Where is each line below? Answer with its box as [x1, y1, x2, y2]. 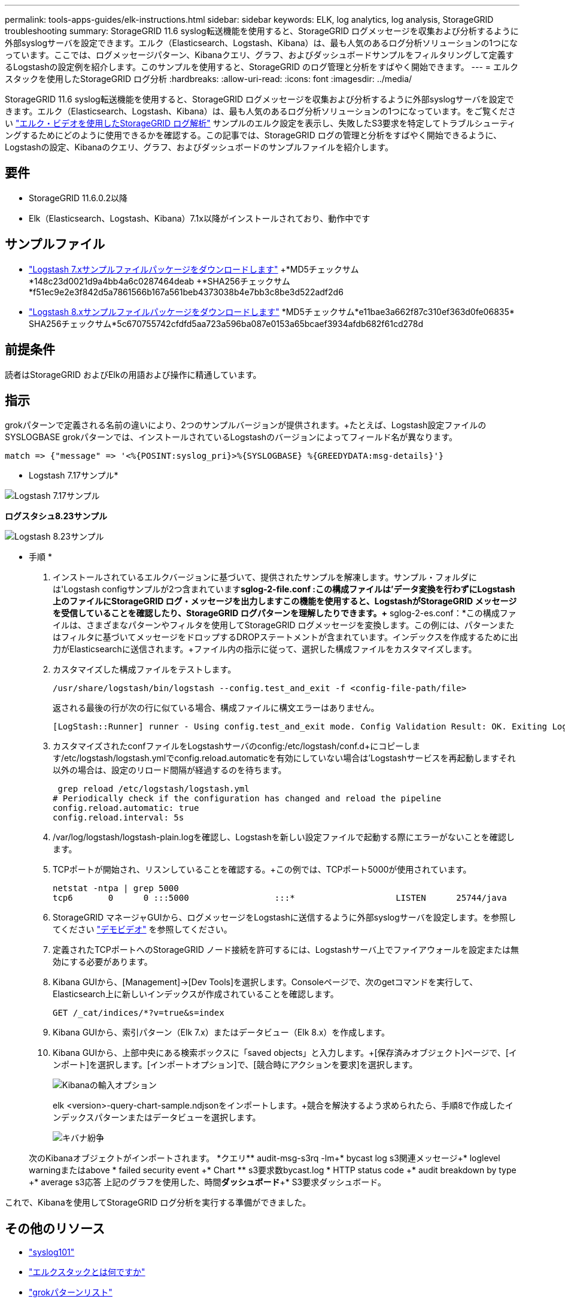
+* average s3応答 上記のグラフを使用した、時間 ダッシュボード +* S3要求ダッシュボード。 [29, 1177, 386, 1188]
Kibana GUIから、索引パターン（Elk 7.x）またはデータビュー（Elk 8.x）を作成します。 [53, 1027, 390, 1038]
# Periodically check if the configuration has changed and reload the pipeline [53, 794, 442, 804]
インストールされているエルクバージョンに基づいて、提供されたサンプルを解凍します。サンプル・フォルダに [53, 572, 477, 583]
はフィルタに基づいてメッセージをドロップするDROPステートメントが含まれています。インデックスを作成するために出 [53, 632, 518, 643]
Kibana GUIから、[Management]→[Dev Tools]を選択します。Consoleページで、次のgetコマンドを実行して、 [53, 977, 478, 988]
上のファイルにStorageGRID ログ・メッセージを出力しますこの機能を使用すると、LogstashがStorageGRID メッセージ [53, 596, 517, 607]
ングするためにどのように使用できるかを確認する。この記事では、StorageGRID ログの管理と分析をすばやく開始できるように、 [5, 130, 502, 140]
